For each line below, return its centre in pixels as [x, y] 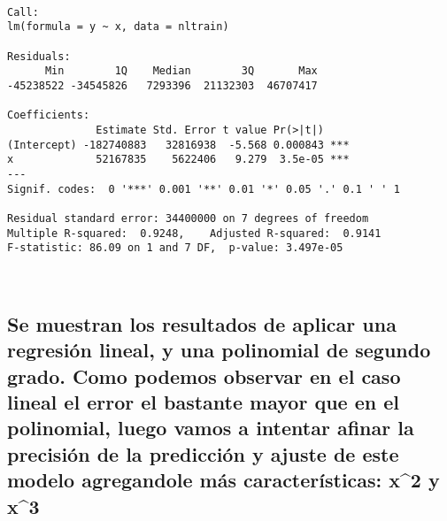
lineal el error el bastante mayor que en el [203, 401]
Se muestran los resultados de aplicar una [202, 323]
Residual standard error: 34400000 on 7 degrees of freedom [188, 218]
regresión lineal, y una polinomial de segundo [219, 350]
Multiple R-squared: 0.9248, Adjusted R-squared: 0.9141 [194, 233]
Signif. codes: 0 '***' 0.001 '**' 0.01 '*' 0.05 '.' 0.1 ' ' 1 [204, 189]
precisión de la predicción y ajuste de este [203, 453]
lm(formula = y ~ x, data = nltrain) [118, 27]
